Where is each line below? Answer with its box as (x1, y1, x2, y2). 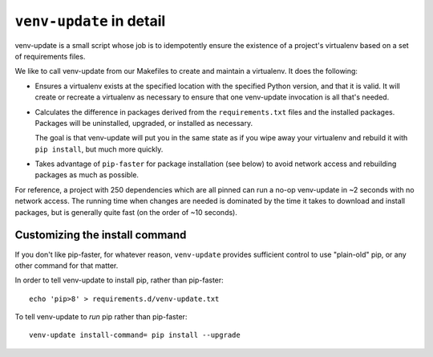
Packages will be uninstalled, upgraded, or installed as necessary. (34, 118, 253, 128)
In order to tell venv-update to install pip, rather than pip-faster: (14, 275, 224, 285)
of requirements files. (14, 51, 86, 61)
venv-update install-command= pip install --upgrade (29, 331, 241, 340)
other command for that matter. (14, 261, 119, 270)
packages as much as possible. (34, 170, 140, 180)
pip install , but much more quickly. (34, 144, 164, 154)
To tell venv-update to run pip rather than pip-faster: (14, 312, 188, 322)
